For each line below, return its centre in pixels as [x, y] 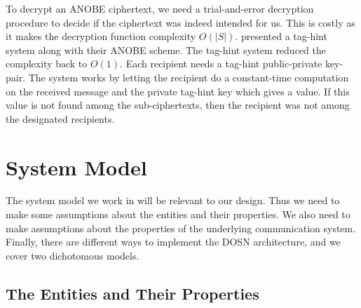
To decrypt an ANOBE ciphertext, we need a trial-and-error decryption [160, 8]
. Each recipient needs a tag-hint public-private [221, 63]
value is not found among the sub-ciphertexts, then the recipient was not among [178, 105]
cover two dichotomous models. [73, 255]
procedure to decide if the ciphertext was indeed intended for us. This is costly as [180, 22]
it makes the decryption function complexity [101, 36]
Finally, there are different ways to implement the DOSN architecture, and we [173, 242]
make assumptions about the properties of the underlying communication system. [181, 228]
